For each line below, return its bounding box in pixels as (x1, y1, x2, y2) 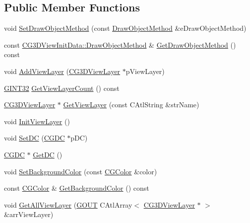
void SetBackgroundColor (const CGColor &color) (4, 166, 157, 176)
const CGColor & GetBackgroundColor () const (4, 183, 149, 193)
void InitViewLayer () (4, 116, 70, 126)
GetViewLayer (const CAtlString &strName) (63, 99, 199, 110)
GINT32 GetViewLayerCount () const (4, 82, 120, 93)
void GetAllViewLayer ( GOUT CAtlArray (4, 199, 132, 210)
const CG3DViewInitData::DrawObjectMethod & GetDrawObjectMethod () (4, 39, 236, 50)
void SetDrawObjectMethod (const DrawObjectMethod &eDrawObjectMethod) (4, 23, 247, 33)
